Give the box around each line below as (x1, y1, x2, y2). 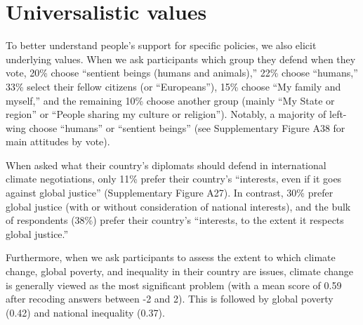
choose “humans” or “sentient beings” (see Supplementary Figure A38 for (29, 120, 345, 135)
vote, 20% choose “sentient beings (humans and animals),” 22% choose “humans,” (6, 65, 358, 80)
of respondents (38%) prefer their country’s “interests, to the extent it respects (6, 213, 344, 227)
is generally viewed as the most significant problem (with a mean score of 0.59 (6, 277, 342, 292)
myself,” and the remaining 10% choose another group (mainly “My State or (6, 93, 335, 107)
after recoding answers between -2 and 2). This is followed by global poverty (6, 291, 334, 306)
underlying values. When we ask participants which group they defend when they (6, 51, 356, 66)
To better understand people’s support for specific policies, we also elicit (6, 38, 317, 53)
